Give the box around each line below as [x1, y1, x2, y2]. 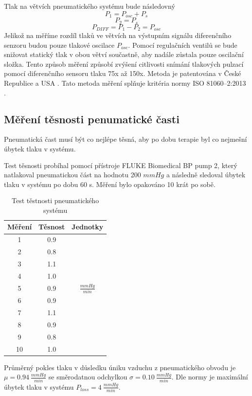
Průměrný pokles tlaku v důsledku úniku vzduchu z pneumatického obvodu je [4, 362, 236, 372]
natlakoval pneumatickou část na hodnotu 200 [4, 170, 141, 180]
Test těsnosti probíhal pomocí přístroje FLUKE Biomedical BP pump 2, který [4, 160, 237, 170]
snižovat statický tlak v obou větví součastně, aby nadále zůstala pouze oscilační [4, 49, 244, 59]
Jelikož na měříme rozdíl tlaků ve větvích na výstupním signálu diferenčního [4, 30, 232, 40]
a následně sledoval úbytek [166, 170, 246, 180]
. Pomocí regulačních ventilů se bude [128, 39, 237, 50]
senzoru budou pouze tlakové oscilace [4, 39, 115, 50]
